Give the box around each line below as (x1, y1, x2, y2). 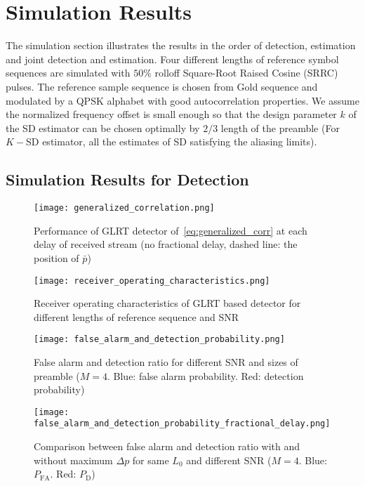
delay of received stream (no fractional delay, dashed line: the (34, 237, 298, 251)
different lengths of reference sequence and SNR (34, 309, 239, 324)
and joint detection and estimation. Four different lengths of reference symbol (6, 51, 339, 66)
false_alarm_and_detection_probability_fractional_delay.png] (34, 419, 331, 429)
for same (132, 452, 169, 467)
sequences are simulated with (6, 65, 131, 80)
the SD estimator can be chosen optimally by (6, 120, 200, 135)
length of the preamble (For (220, 120, 340, 135)
